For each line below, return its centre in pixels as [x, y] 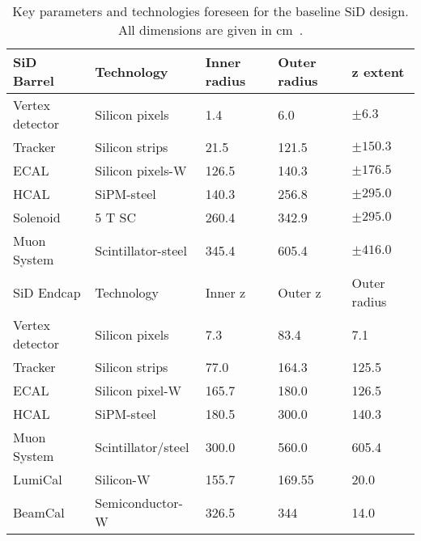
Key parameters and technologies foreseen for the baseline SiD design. [210, 11]
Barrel [34, 80]
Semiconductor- [139, 503]
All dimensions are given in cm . [210, 30]
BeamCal [39, 512]
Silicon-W [123, 479]
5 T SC [116, 217]
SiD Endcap [47, 292]
